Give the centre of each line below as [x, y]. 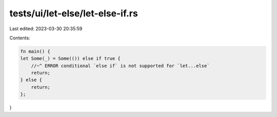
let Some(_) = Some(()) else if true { [70, 58]
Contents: [20, 38]
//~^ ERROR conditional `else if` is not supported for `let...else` [120, 66]
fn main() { [35, 51]
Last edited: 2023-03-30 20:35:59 [46, 29]
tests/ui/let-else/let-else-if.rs [74, 13]
